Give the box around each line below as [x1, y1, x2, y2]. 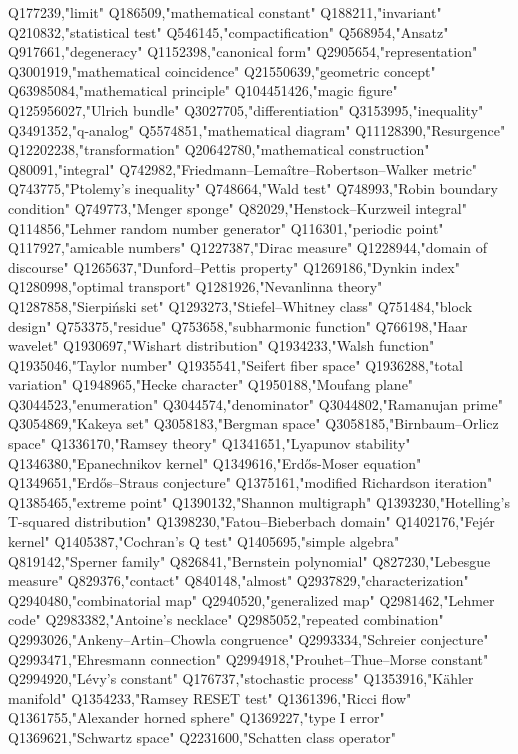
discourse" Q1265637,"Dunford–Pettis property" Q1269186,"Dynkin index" [8, 256, 460, 277]
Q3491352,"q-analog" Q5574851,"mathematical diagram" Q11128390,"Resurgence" [8, 119, 506, 140]
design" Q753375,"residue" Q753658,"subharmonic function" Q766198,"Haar [8, 315, 468, 336]
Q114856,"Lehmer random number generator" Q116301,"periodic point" [8, 217, 444, 238]
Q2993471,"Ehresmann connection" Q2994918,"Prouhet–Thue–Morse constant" [8, 648, 489, 669]
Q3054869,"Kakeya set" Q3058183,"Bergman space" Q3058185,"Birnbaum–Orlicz [8, 413, 499, 434]
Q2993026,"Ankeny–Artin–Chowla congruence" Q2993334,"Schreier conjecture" [8, 629, 489, 649]
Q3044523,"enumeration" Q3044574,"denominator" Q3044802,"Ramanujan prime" [8, 393, 503, 414]
